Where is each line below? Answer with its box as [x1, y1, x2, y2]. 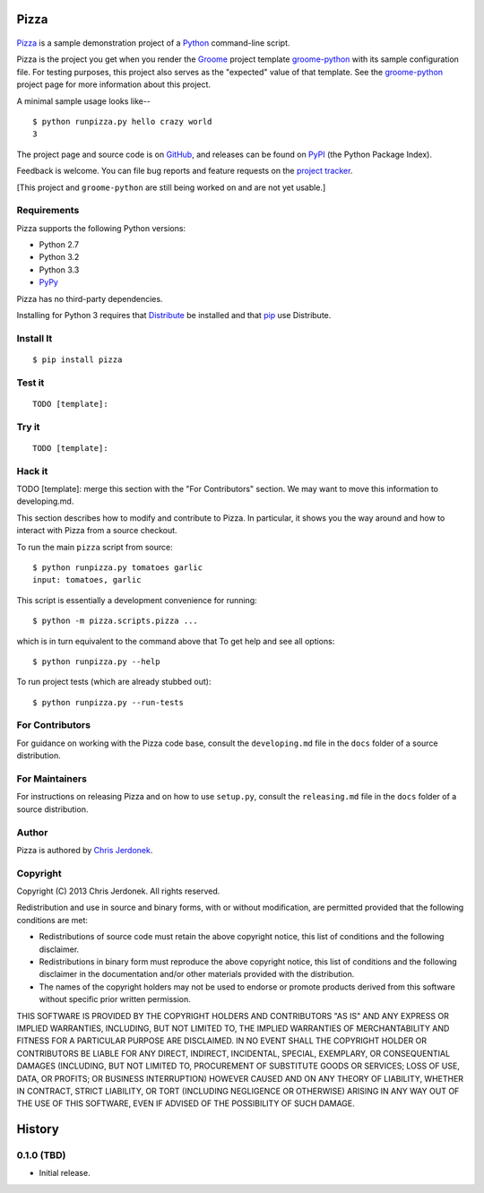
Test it [16, 376, 45, 389]
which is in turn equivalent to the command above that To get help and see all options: [16, 635, 335, 646]
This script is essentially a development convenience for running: [16, 594, 257, 605]
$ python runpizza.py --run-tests [32, 697, 184, 707]
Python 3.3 [39, 264, 80, 275]
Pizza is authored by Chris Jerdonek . [16, 844, 153, 855]
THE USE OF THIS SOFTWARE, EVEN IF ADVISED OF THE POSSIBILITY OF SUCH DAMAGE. [16, 1098, 356, 1109]
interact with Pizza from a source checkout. [16, 525, 178, 536]
